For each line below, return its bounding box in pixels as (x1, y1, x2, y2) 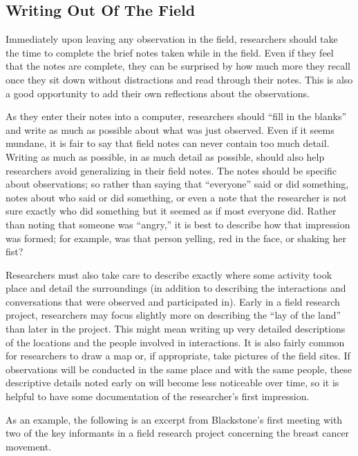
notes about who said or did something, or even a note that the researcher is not (6, 190, 347, 204)
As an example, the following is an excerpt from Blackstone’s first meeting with (6, 412, 343, 426)
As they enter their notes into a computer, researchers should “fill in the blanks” (6, 109, 347, 123)
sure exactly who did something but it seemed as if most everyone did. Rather (6, 204, 337, 218)
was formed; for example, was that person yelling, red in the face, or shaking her (6, 230, 346, 245)
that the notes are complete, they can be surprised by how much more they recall (6, 59, 350, 73)
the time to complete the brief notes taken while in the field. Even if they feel (6, 45, 334, 59)
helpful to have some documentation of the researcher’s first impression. (6, 389, 310, 404)
